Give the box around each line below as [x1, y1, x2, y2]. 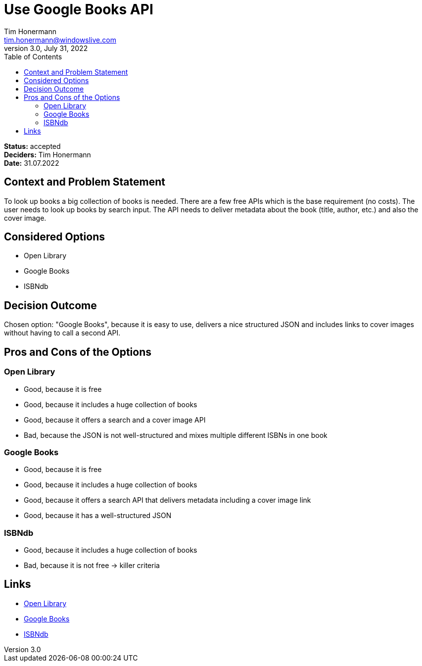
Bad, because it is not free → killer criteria [24, 561, 160, 570]
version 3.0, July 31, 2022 [4, 44, 88, 52]
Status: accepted [4, 142, 61, 150]
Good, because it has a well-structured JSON [24, 511, 172, 520]
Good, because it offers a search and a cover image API [24, 415, 206, 424]
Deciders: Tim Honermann [4, 150, 91, 159]
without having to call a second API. [4, 329, 121, 337]
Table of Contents [4, 52, 62, 61]
